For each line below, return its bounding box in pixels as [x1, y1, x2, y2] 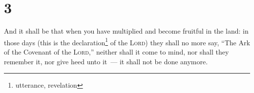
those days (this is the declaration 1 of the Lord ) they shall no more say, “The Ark [4, 36, 250, 47]
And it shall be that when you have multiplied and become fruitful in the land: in [4, 26, 249, 36]
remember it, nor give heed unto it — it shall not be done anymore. [4, 56, 208, 66]
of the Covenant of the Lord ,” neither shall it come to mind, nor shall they [4, 46, 229, 56]
